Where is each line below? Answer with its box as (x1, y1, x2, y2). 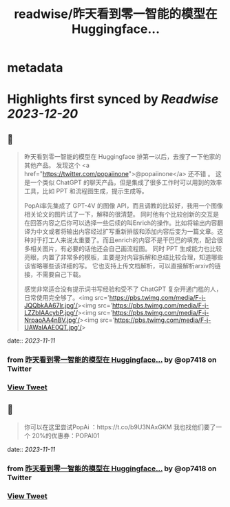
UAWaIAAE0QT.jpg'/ (23, 323, 82, 332)
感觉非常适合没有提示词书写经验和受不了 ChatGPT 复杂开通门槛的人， (23, 285, 222, 293)
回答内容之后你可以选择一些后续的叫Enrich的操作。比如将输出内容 (30, 219, 218, 227)
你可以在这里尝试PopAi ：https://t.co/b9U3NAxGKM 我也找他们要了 (23, 422, 216, 431)
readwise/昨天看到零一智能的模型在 (13, 6, 218, 22)
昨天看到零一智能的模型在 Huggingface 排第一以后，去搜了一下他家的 (23, 153, 222, 161)
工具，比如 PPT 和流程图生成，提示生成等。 (23, 187, 148, 195)
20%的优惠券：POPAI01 (32, 431, 100, 440)
